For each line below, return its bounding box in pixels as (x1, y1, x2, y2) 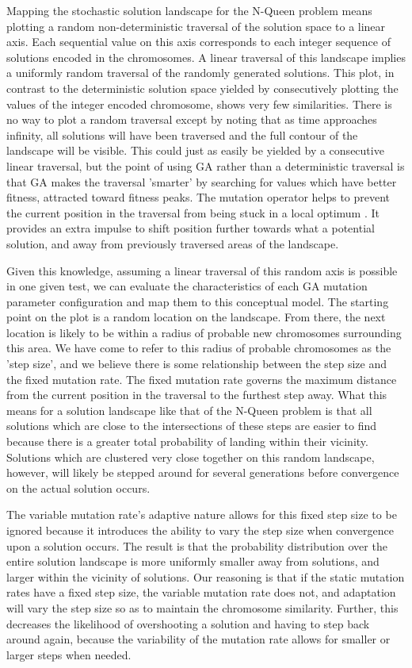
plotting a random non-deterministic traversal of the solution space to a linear (6, 17, 386, 34)
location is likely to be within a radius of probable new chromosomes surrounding (6, 324, 402, 340)
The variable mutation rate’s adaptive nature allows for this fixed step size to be (6, 506, 397, 523)
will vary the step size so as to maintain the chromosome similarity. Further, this (6, 599, 399, 616)
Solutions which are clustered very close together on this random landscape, (6, 448, 375, 465)
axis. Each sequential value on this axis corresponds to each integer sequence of (6, 33, 391, 50)
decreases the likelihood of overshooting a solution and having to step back (6, 615, 370, 632)
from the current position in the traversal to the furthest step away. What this (6, 386, 387, 403)
